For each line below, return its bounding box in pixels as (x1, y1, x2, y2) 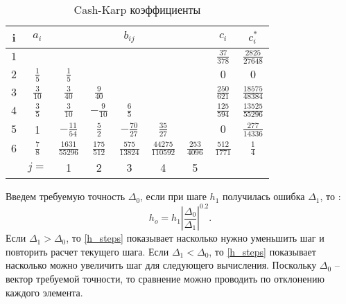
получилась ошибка (223, 189, 305, 204)
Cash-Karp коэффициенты (73, 1, 201, 17)
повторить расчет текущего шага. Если (6, 244, 169, 258)
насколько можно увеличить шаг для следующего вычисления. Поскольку (6, 258, 317, 272)
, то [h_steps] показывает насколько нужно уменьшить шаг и (66, 231, 325, 245)
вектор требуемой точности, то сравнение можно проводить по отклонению (6, 271, 325, 285)
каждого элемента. (6, 285, 83, 299)
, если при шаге (140, 189, 207, 204)
